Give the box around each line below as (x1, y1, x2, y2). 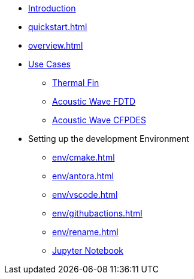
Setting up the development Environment (28, 133, 189, 144)
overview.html (28, 40, 83, 51)
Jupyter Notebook (52, 245, 124, 256)
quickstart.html (28, 22, 87, 32)
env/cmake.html (52, 152, 115, 162)
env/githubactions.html (52, 208, 143, 218)
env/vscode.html (52, 189, 118, 200)
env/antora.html (52, 171, 114, 181)
